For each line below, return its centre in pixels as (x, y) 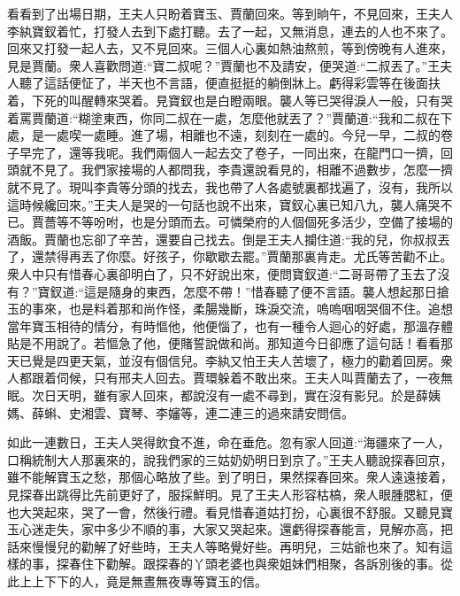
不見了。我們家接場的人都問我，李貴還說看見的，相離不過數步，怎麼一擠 (242, 170)
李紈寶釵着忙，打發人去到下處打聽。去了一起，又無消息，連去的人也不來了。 (230, 31)
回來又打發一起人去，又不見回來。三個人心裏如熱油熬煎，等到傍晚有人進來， (230, 48)
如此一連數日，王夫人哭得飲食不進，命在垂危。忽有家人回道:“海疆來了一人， (229, 442)
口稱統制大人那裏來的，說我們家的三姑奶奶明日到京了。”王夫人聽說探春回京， (230, 459)
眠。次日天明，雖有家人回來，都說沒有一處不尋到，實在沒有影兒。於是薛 (218, 395)
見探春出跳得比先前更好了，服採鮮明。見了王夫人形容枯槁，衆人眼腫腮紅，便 (230, 495)
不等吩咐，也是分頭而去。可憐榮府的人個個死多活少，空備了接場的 (261, 222)
